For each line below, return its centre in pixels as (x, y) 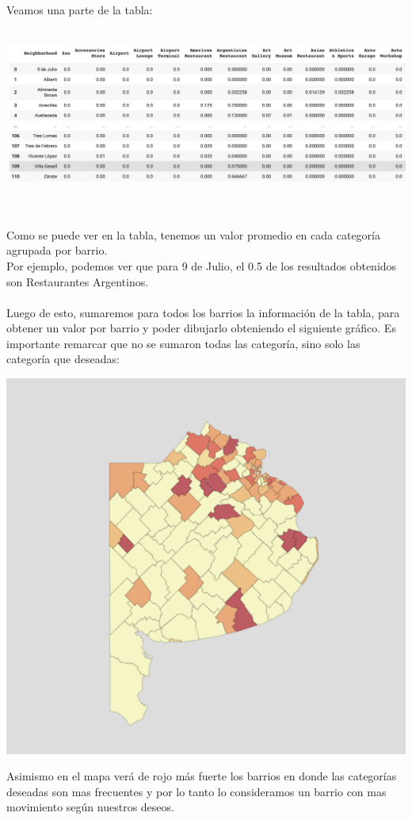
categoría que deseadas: (63, 359)
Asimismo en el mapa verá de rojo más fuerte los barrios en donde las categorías (202, 776)
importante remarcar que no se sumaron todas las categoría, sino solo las (183, 343)
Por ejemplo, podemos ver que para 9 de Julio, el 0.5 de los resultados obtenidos (202, 265)
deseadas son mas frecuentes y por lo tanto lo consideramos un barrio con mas (196, 791)
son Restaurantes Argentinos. (78, 281)
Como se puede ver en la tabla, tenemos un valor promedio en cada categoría (193, 234)
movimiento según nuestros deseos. (90, 807)
